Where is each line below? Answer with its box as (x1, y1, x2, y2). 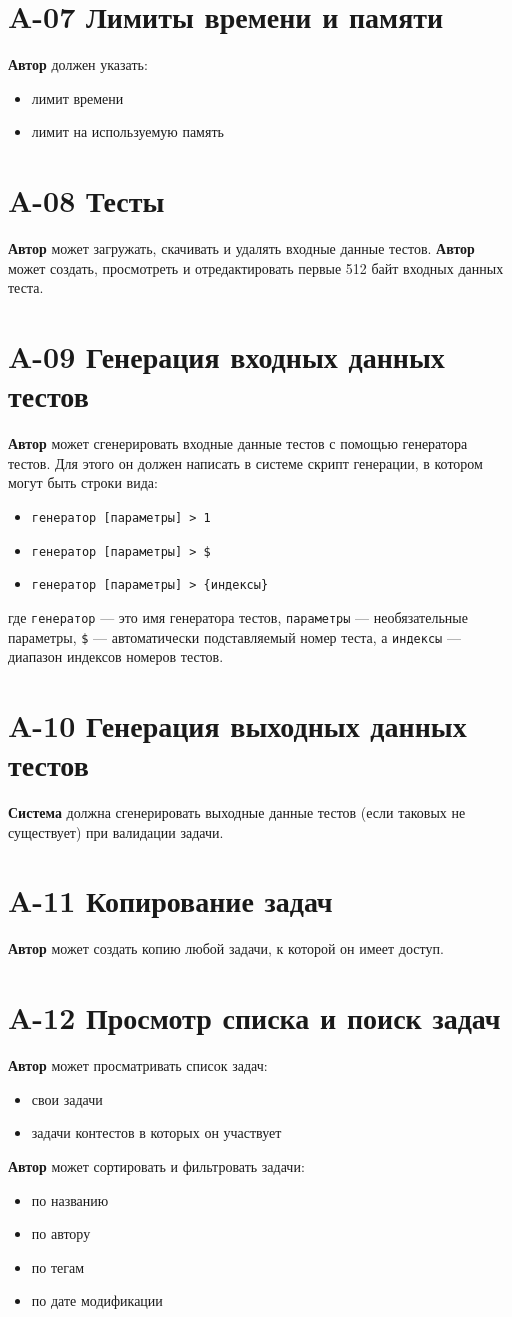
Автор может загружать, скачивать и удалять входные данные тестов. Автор (8, 238, 475, 259)
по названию (31, 1189, 109, 1210)
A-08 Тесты (8, 180, 165, 221)
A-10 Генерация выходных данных (8, 704, 467, 745)
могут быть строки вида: (8, 472, 158, 493)
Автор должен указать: (8, 54, 148, 75)
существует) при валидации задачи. (8, 821, 224, 842)
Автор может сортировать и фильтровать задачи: (8, 1155, 305, 1176)
